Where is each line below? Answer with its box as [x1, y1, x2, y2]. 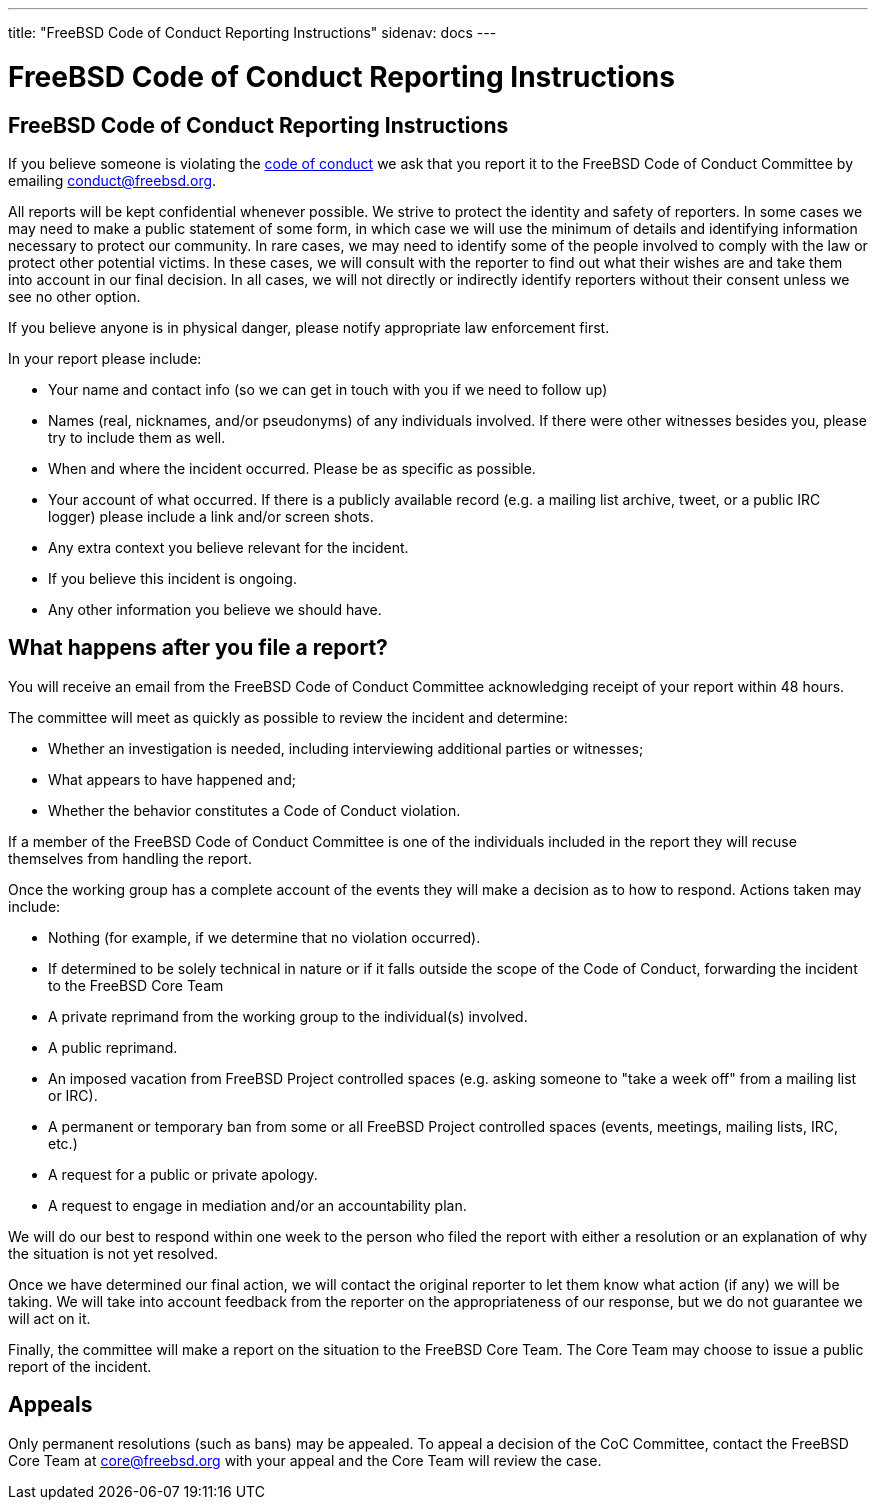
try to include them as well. [48, 428, 226, 446]
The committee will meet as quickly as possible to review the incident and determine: [8, 708, 568, 726]
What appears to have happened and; [48, 770, 296, 788]
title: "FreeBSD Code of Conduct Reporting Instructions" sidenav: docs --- [8, 24, 497, 41]
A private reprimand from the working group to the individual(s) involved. [48, 1007, 528, 1025]
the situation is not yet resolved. [8, 1244, 219, 1262]
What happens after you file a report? [8, 635, 388, 661]
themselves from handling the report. [8, 849, 252, 867]
